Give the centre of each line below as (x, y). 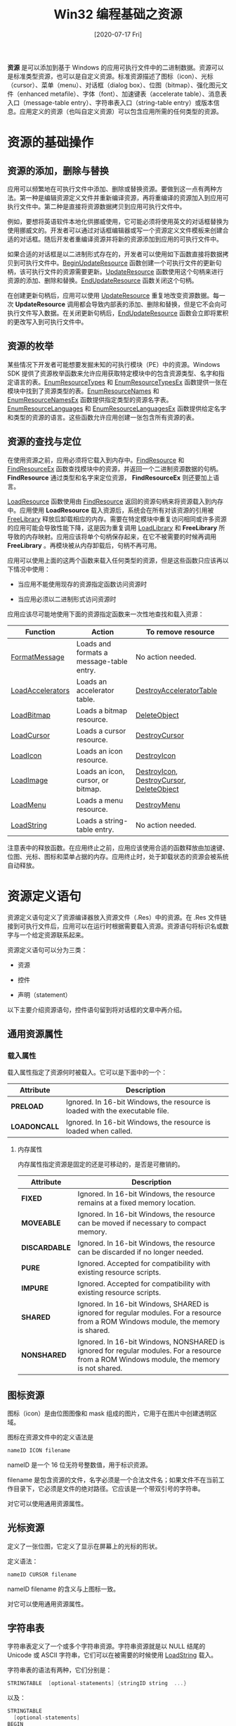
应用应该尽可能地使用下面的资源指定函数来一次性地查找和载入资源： (106, 614)
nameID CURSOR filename (42, 1575)
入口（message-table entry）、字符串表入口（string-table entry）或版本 (111, 102)
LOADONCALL (35, 1127)
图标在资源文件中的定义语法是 (50, 1437)
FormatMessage (38, 657)
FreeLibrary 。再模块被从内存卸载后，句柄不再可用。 (84, 545)
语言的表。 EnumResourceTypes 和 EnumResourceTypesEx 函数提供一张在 (120, 382)
